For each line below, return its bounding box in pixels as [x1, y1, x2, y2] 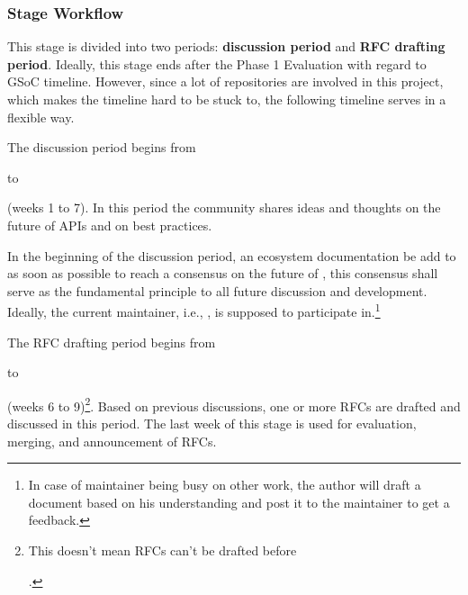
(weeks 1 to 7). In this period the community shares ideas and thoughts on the [7, 198, 441, 217]
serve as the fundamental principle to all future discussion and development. [7, 281, 427, 300]
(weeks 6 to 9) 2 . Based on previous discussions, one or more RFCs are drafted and [7, 393, 461, 415]
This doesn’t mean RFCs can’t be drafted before [28, 541, 297, 559]
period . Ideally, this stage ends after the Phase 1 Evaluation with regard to [7, 54, 427, 73]
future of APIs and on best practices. [7, 215, 212, 234]
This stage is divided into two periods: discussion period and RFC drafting [7, 37, 445, 56]
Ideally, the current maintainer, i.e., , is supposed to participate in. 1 [7, 300, 381, 320]
